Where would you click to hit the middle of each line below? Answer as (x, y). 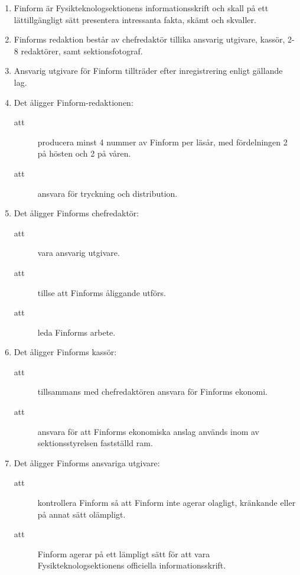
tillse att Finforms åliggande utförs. (102, 292)
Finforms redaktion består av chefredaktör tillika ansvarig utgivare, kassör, (149, 39)
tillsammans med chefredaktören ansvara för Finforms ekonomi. (152, 392)
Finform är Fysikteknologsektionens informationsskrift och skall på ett (141, 8)
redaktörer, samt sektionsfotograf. (82, 51)
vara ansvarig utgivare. (79, 253)
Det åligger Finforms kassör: (65, 352)
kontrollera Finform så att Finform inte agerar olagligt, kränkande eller (167, 503)
